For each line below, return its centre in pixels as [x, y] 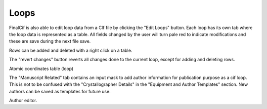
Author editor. [23, 101]
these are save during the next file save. [50, 41]
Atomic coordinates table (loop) [41, 69]
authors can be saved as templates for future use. [60, 91]
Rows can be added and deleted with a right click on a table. [71, 50]
